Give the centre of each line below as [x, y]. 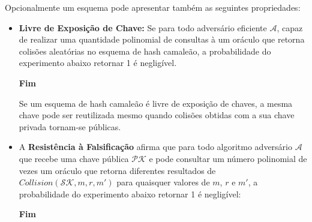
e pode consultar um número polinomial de [228, 158]
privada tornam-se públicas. [70, 126]
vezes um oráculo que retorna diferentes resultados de [117, 170]
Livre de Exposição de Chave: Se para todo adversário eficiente [143, 27]
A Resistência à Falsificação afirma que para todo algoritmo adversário [156, 147]
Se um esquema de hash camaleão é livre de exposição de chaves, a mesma [156, 103]
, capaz [290, 27]
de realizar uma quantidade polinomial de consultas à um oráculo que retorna [162, 39]
